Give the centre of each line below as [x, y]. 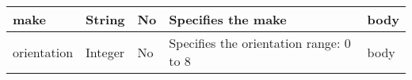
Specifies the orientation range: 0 [260, 43]
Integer [105, 52]
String [105, 19]
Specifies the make [228, 19]
